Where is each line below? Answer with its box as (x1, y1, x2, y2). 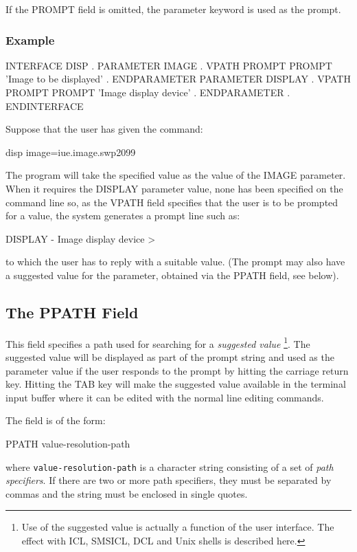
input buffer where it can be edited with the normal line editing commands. (5, 390, 324, 404)
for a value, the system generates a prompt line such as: (5, 208, 240, 223)
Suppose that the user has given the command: (5, 122, 203, 136)
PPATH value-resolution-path (5, 436, 130, 450)
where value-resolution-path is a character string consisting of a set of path (5, 459, 334, 474)
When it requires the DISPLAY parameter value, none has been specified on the (5, 181, 343, 195)
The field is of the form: (5, 413, 106, 428)
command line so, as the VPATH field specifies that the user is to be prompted (5, 195, 338, 209)
